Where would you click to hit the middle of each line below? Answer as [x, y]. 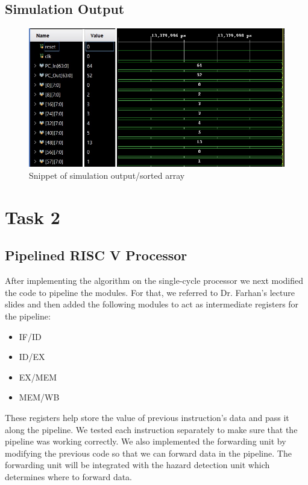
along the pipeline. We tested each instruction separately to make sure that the [151, 429]
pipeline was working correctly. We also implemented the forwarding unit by [146, 441]
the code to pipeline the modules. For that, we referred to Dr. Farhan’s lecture [150, 292]
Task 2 [33, 217]
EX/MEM [38, 377]
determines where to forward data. [69, 476]
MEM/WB [39, 397]
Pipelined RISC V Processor [96, 255]
